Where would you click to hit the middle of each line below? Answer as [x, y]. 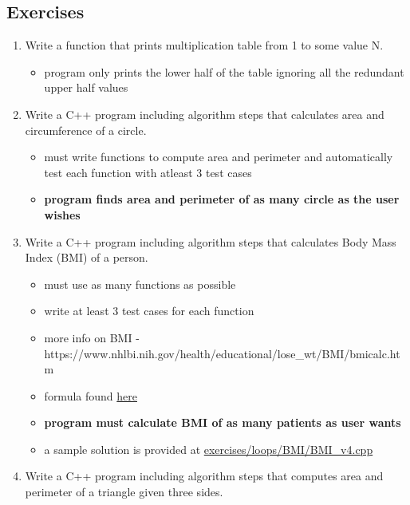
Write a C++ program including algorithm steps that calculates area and [205, 114]
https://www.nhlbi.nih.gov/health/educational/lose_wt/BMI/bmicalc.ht [222, 353]
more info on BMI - [92, 337]
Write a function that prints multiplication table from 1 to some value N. [204, 45]
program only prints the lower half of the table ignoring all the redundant [224, 71]
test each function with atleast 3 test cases [148, 172]
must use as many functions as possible [140, 284]
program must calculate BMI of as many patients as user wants [223, 422]
